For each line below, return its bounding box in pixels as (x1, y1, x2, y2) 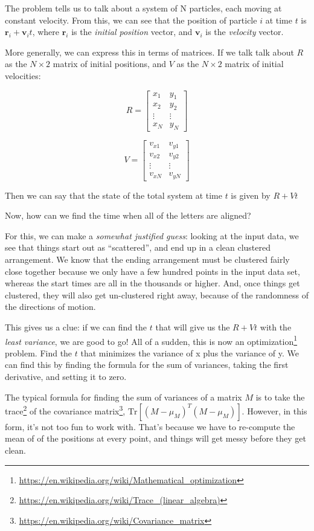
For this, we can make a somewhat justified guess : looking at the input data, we (5, 229, 299, 242)
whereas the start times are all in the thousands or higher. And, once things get (5, 277, 300, 289)
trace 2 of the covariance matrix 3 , (5, 403, 126, 417)
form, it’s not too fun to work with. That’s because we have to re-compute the (5, 420, 295, 433)
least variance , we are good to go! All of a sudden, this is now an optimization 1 (5, 333, 298, 347)
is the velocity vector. (205, 25, 284, 38)
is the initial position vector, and (71, 25, 193, 38)
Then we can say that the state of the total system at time (5, 188, 222, 201)
